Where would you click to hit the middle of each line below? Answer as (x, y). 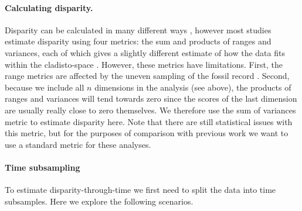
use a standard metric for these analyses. (78, 144)
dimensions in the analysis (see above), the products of (193, 87)
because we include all (45, 87)
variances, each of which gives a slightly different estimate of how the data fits (145, 52)
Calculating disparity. (49, 7)
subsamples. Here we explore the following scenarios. (99, 201)
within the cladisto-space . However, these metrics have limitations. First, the (144, 64)
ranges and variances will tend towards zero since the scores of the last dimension (151, 98)
